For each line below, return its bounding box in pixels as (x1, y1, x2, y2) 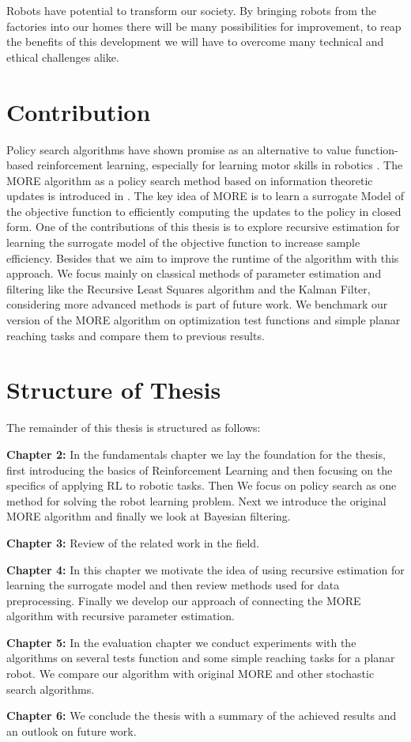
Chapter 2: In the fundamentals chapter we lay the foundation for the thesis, (6, 445, 386, 462)
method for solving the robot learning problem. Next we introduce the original (6, 492, 386, 509)
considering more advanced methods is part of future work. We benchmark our (6, 296, 388, 312)
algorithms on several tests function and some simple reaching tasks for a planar (6, 649, 395, 666)
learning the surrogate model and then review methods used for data (6, 577, 340, 593)
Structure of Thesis (6, 373, 221, 406)
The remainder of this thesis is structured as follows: (6, 419, 261, 436)
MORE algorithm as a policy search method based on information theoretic (6, 172, 373, 188)
